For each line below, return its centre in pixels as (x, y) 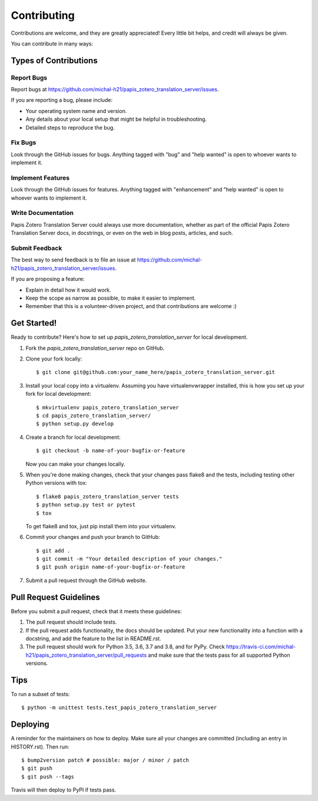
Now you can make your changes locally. (75, 464)
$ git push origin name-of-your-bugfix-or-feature (111, 567)
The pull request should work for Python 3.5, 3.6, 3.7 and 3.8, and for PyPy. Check (125, 647)
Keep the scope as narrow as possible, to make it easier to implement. (111, 298)
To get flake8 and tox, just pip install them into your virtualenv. (101, 526)
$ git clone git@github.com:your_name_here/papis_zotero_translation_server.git (156, 372)
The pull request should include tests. (71, 622)
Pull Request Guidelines (55, 597)
